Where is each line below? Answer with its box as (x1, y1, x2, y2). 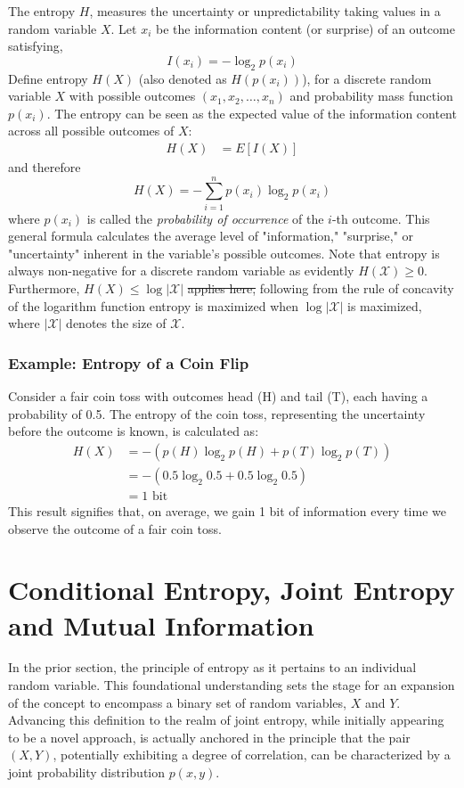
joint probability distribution (8, 763, 166, 782)
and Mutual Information (8, 606, 314, 643)
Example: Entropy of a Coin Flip (8, 351, 249, 373)
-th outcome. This (331, 209, 430, 227)
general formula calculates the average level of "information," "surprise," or (8, 226, 414, 245)
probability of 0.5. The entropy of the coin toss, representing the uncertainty (8, 404, 426, 423)
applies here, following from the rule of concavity (187, 279, 454, 298)
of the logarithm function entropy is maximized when (8, 296, 299, 315)
